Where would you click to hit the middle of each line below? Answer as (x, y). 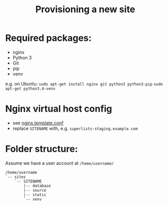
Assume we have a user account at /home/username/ (60, 163)
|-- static (35, 195)
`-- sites (16, 177)
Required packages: (48, 38)
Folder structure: (42, 149)
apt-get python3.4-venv (30, 88)
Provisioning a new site (85, 9)
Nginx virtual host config (59, 109)
